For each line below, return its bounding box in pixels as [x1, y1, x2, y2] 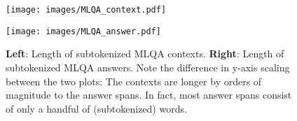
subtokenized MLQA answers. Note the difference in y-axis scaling [6, 59, 290, 74]
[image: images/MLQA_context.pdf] [6, 5, 167, 15]
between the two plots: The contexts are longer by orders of [6, 73, 262, 88]
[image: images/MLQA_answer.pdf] [6, 26, 161, 36]
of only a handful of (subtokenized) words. [6, 101, 187, 115]
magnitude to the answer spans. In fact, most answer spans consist [6, 87, 292, 102]
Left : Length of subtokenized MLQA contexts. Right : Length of [6, 46, 284, 61]
